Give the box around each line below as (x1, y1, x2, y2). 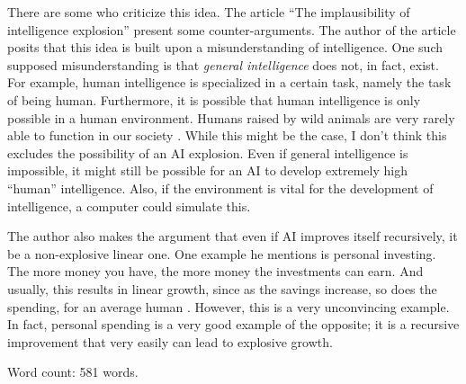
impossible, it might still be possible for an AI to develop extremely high (7, 161, 408, 180)
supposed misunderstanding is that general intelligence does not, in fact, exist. (7, 55, 439, 74)
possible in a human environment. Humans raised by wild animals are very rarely (7, 108, 455, 127)
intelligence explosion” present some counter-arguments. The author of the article (7, 20, 456, 39)
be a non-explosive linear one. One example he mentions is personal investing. (7, 244, 436, 263)
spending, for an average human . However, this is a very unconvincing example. (7, 297, 450, 316)
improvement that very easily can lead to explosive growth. (7, 332, 333, 351)
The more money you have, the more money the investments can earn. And (7, 262, 424, 281)
